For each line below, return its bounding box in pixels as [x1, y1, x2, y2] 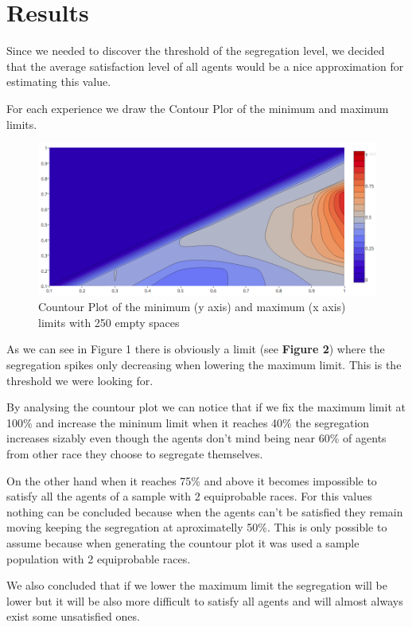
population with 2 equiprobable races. [6, 550, 191, 567]
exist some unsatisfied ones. [6, 608, 140, 625]
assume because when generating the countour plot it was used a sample [6, 534, 360, 551]
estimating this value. [6, 73, 111, 90]
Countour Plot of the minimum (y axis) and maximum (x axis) [38, 298, 346, 315]
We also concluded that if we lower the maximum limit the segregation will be [6, 577, 387, 594]
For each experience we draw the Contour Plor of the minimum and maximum [6, 99, 389, 116]
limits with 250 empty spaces [38, 313, 180, 330]
